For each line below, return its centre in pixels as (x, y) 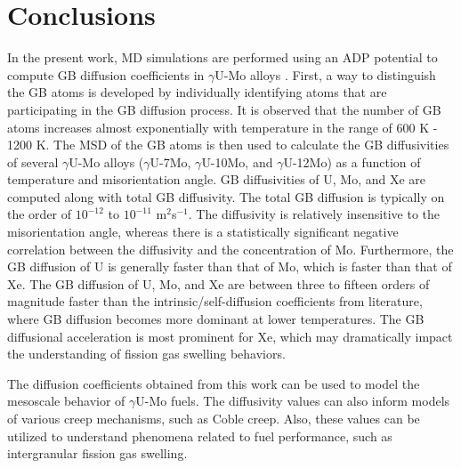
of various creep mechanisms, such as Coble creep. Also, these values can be (214, 418)
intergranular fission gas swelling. (97, 453)
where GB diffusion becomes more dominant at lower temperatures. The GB (216, 319)
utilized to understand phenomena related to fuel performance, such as (200, 436)
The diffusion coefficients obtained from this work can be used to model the (214, 383)
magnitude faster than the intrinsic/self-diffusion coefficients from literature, (215, 301)
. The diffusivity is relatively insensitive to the (314, 214)
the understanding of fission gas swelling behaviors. (146, 354)
